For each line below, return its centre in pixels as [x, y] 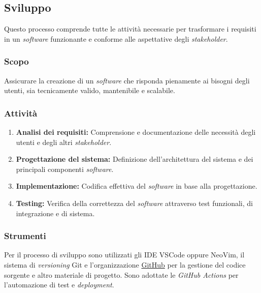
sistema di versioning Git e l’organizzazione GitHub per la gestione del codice [125, 264]
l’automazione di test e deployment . [59, 285]
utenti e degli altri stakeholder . [64, 142]
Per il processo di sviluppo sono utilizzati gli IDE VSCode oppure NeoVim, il [124, 255]
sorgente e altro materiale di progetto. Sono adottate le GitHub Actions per [121, 274]
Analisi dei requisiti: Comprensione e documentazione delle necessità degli [136, 132]
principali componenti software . [65, 169]
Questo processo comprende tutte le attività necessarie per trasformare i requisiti [130, 29]
